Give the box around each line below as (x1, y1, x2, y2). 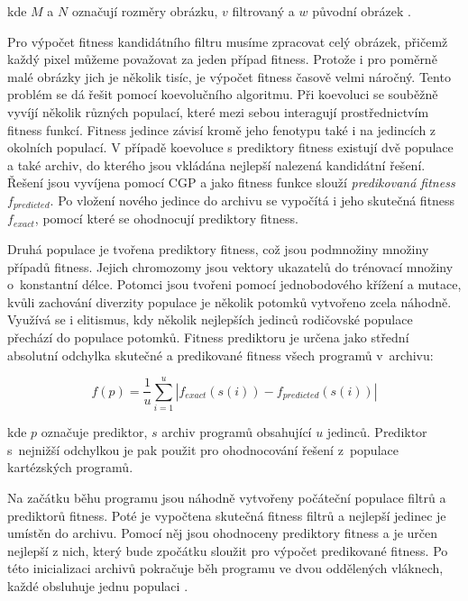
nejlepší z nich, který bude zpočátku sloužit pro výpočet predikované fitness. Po (7, 541, 448, 560)
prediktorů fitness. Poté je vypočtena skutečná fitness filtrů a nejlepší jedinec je (7, 505, 446, 524)
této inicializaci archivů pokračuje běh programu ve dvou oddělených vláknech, (7, 559, 444, 578)
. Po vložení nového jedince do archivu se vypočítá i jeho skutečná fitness (50, 190, 455, 209)
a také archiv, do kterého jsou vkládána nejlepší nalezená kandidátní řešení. (7, 155, 426, 174)
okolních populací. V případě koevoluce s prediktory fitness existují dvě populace (7, 138, 454, 157)
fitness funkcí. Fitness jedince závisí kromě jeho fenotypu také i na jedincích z (7, 120, 436, 139)
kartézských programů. (7, 458, 133, 477)
